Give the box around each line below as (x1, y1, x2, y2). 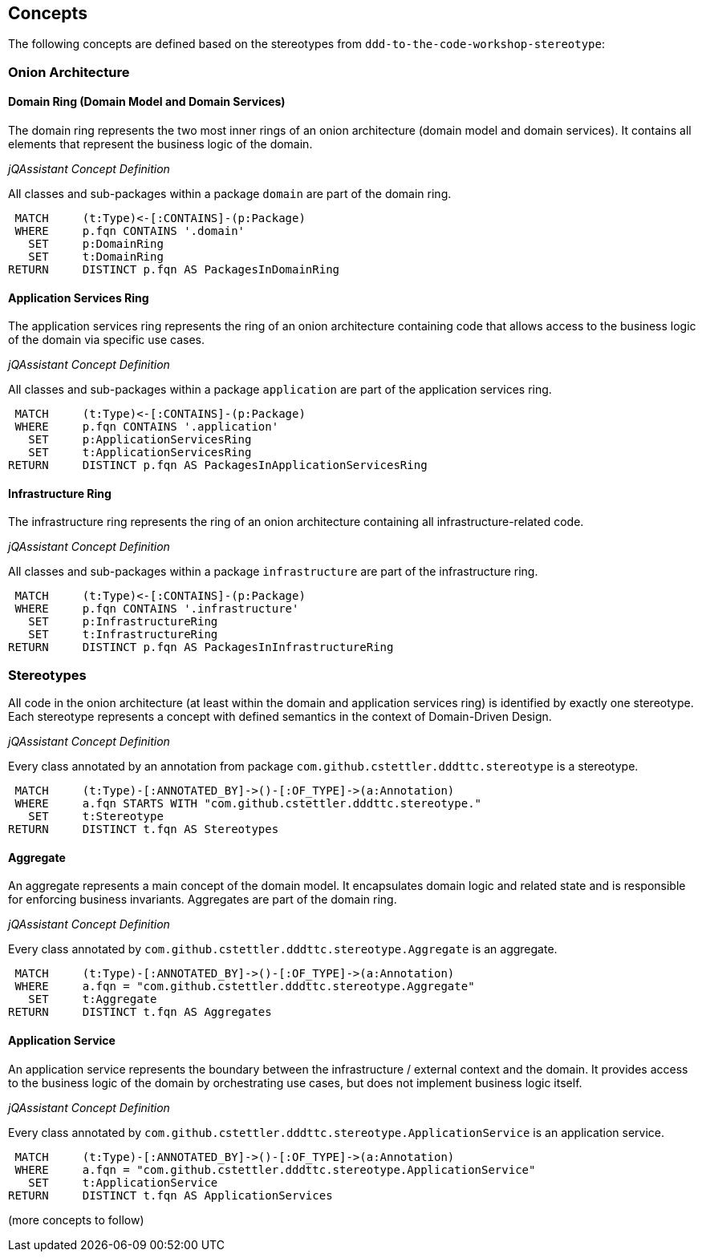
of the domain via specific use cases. (8, 333, 205, 347)
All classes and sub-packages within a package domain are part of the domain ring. (8, 187, 452, 201)
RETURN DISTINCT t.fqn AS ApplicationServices (8, 1188, 333, 1202)
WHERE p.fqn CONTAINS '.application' (14, 420, 279, 434)
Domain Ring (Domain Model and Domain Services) (8, 95, 286, 109)
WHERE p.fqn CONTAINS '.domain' (14, 224, 245, 238)
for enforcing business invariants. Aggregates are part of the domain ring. (8, 892, 397, 907)
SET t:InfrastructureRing (28, 628, 218, 641)
